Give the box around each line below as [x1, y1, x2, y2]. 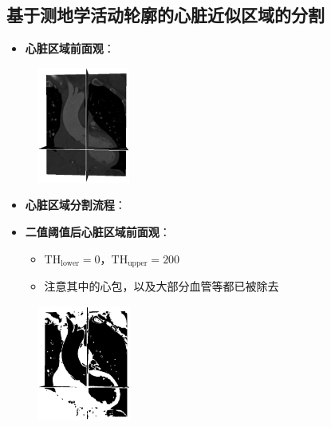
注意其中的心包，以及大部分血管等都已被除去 [44, 278, 279, 295]
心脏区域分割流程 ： [25, 196, 126, 213]
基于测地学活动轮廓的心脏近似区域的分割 [6, 2, 325, 27]
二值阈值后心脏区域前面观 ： [25, 223, 171, 239]
